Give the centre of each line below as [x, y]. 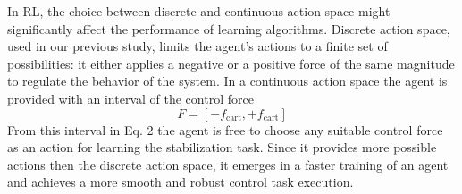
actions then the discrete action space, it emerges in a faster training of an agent [228, 164]
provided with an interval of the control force [130, 98]
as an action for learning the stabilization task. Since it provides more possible [222, 147]
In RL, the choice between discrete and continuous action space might [199, 11]
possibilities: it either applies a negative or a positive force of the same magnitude [231, 63]
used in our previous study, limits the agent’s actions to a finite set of [197, 46]
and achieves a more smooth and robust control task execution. [181, 182]
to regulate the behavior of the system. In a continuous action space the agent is [227, 81]
